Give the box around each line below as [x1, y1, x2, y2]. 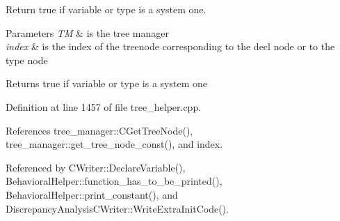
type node [6, 52, 48, 67]
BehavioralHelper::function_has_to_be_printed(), [6, 174, 222, 188]
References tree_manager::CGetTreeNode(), [6, 123, 193, 137]
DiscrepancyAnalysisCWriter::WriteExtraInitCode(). [6, 201, 229, 215]
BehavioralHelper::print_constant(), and [6, 187, 178, 201]
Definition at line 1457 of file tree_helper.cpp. [6, 99, 202, 114]
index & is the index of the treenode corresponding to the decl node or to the [6, 39, 335, 54]
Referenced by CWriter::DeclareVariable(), [6, 160, 186, 174]
